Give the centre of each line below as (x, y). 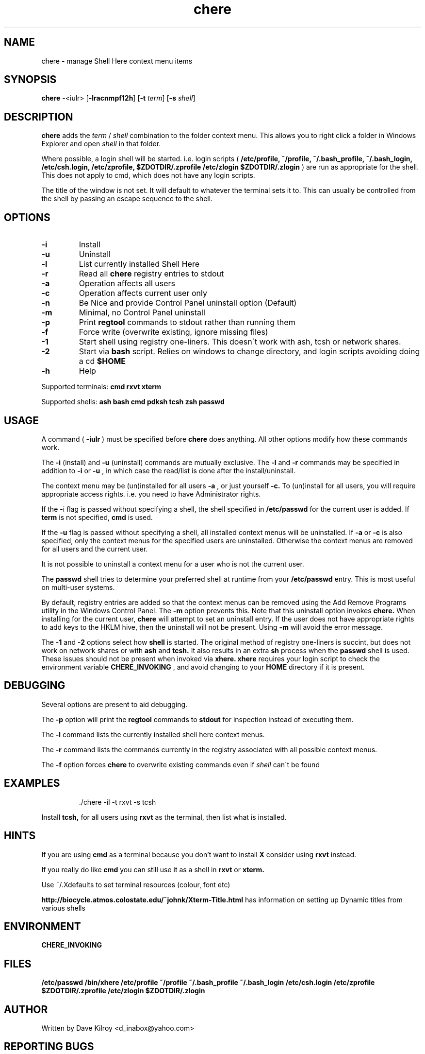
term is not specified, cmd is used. (97, 517)
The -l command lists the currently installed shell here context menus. (153, 734)
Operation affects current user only (143, 293)
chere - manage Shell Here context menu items (117, 61)
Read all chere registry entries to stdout (151, 274)
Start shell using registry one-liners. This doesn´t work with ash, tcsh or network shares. (240, 342)
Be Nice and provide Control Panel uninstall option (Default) (188, 303)
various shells (63, 908)
